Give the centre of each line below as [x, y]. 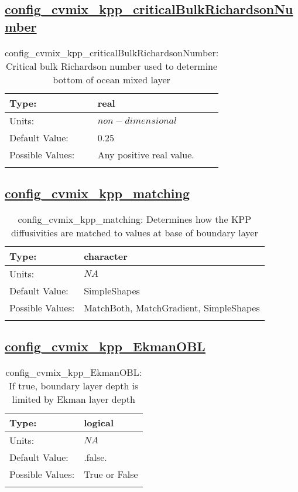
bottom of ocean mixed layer [112, 79]
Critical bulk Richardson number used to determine [112, 66]
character [106, 256]
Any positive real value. [146, 154]
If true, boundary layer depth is [74, 386]
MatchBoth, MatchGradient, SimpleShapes [172, 307]
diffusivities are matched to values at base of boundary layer [134, 232]
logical [99, 423]
